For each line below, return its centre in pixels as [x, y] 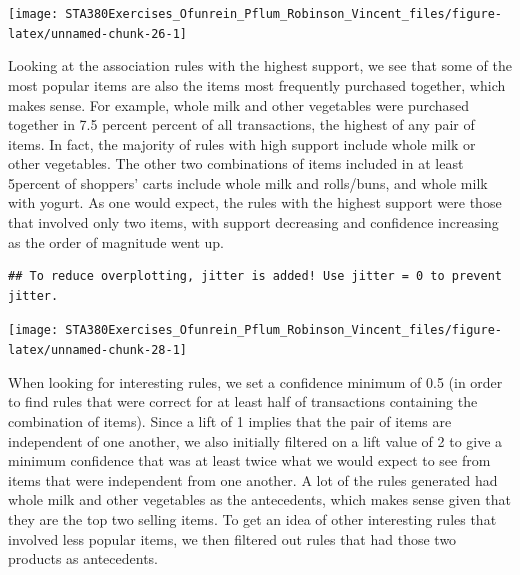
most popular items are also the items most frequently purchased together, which [257, 84]
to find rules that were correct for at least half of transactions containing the [243, 401]
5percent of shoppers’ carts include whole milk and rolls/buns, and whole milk [248, 182]
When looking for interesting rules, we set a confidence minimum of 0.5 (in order [255, 381]
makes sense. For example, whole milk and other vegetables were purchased [239, 104]
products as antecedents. [83, 558]
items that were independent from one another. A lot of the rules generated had [253, 479]
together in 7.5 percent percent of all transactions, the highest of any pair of [241, 124]
